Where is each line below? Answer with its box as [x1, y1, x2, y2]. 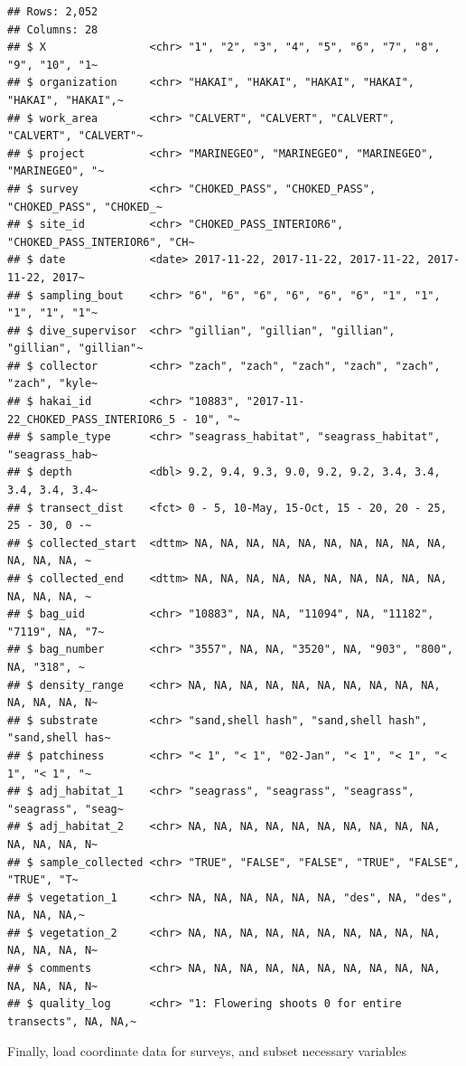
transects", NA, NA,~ [7, 1014, 137, 1028]
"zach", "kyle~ [7, 377, 98, 391]
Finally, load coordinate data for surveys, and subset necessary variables [7, 1042, 406, 1061]
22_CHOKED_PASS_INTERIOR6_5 [7, 412, 176, 426]
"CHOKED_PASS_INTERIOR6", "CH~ [7, 235, 195, 249]
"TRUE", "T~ [7, 873, 79, 887]
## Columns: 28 [7, 23, 98, 36]
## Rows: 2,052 [7, 5, 98, 18]
